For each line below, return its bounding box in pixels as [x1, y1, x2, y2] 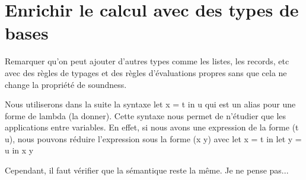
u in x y [5, 144, 34, 156]
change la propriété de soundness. [5, 78, 127, 90]
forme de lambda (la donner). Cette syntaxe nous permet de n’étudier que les [5, 109, 286, 122]
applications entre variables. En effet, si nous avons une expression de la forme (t [5, 121, 299, 133]
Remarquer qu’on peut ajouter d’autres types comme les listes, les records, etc [5, 55, 289, 67]
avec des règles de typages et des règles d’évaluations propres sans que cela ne [5, 66, 287, 78]
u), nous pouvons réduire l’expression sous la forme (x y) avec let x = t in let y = [5, 132, 302, 145]
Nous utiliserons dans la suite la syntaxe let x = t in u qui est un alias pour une [5, 98, 296, 110]
